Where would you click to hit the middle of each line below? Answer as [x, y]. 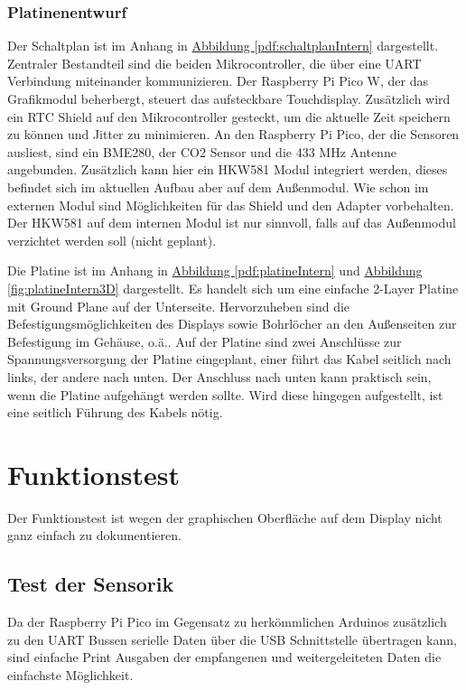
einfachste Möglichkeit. [70, 674]
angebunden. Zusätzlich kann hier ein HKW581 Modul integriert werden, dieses [228, 169]
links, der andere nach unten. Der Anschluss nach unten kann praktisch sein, [219, 376]
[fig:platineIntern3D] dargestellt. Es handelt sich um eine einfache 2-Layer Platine [233, 288]
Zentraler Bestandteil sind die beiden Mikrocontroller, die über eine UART [214, 63]
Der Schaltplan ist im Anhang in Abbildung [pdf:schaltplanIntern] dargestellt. [223, 46]
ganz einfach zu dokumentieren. [94, 535]
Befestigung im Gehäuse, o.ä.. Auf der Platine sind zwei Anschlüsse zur [205, 341]
